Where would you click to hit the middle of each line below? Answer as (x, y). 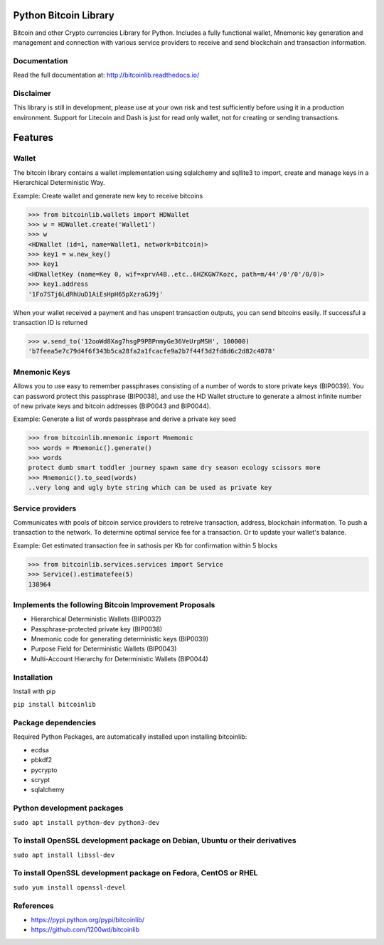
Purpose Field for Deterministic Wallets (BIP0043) (104, 649)
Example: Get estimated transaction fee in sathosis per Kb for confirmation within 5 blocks (145, 545)
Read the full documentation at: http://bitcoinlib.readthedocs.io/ (106, 75)
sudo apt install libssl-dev (64, 855)
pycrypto (44, 770)
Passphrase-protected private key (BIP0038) (97, 629)
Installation (33, 677)
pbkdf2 (42, 760)
